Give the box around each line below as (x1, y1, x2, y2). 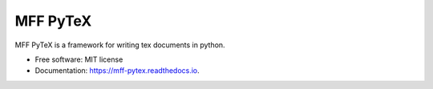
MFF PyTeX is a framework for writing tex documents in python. (14, 40, 225, 50)
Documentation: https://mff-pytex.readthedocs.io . (34, 66, 200, 75)
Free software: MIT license (34, 55, 123, 64)
